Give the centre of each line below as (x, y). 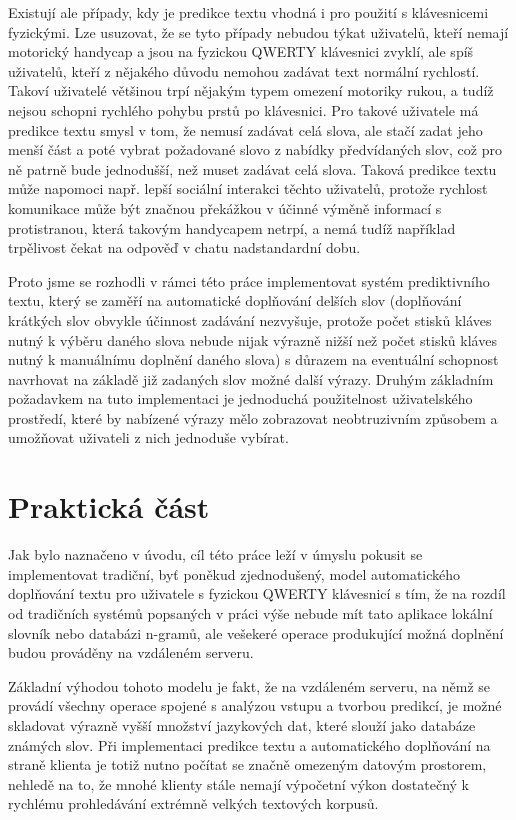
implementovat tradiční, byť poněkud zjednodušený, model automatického (234, 573)
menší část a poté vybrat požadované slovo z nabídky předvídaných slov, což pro (255, 149)
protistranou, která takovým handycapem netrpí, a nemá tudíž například (232, 227)
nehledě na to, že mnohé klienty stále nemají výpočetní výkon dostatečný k (238, 783)
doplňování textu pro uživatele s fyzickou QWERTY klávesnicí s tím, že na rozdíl (257, 593)
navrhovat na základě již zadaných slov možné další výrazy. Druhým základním (251, 378)
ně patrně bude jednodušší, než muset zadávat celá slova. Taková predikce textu (252, 168)
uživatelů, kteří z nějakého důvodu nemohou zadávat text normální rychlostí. (244, 70)
